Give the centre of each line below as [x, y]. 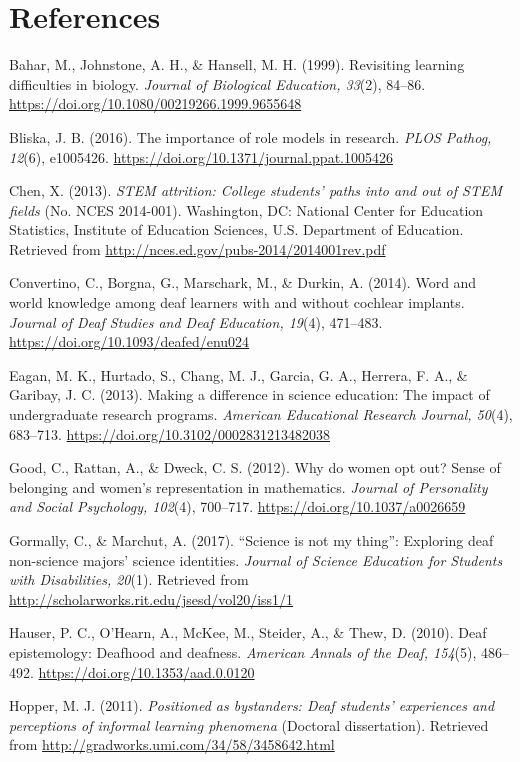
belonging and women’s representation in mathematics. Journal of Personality [248, 486]
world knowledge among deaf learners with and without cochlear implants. [237, 302]
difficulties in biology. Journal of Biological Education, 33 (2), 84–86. [217, 83]
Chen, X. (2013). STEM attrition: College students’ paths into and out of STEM [255, 190]
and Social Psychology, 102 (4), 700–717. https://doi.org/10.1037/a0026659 [237, 506]
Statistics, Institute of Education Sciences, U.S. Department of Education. [236, 229]
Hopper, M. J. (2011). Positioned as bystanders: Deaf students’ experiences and [252, 705]
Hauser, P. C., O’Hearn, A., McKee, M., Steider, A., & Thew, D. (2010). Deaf [248, 632]
